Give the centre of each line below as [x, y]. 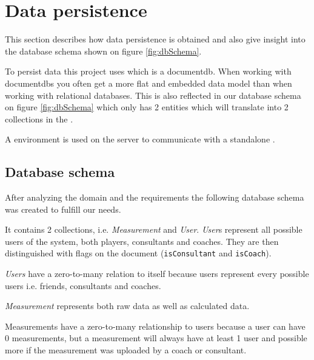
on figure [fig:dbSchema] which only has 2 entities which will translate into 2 [147, 107]
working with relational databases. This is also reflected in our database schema [153, 95]
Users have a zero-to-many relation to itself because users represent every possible [157, 274]
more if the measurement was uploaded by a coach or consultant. [126, 350]
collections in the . [39, 118]
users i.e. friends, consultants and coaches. [83, 285]
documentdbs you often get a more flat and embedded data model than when [149, 83]
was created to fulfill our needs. [63, 209]
